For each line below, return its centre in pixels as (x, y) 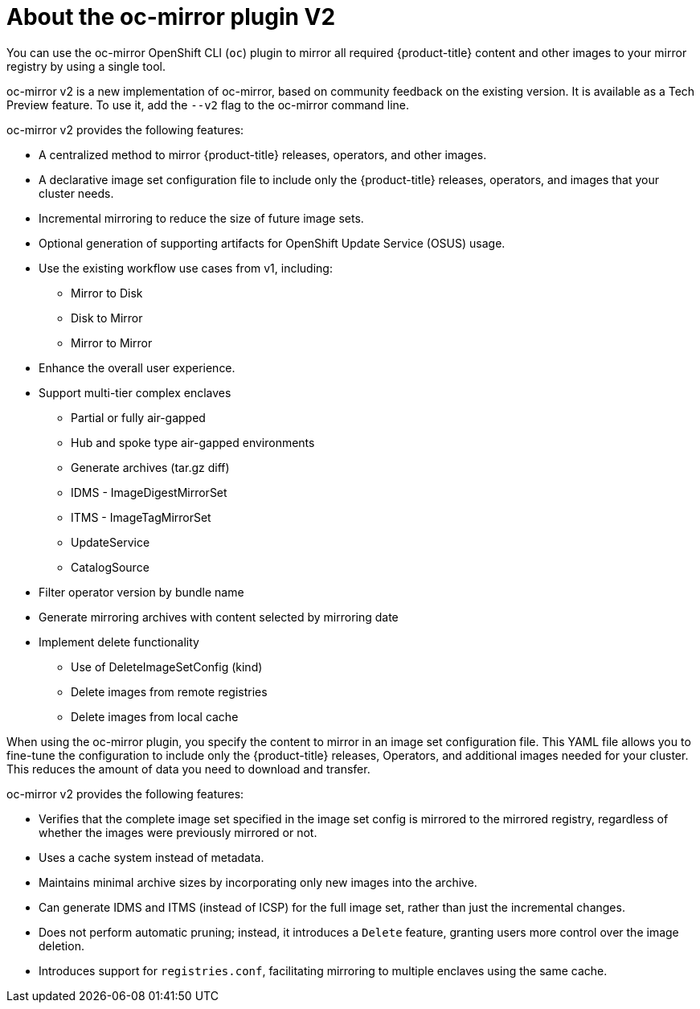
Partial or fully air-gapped (138, 417)
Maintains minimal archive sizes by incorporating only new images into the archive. (258, 882)
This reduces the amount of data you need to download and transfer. (188, 769)
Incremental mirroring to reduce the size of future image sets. (201, 218)
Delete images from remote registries (169, 691)
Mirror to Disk (107, 293)
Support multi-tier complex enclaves (135, 392)
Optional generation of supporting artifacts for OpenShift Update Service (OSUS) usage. (272, 243)
